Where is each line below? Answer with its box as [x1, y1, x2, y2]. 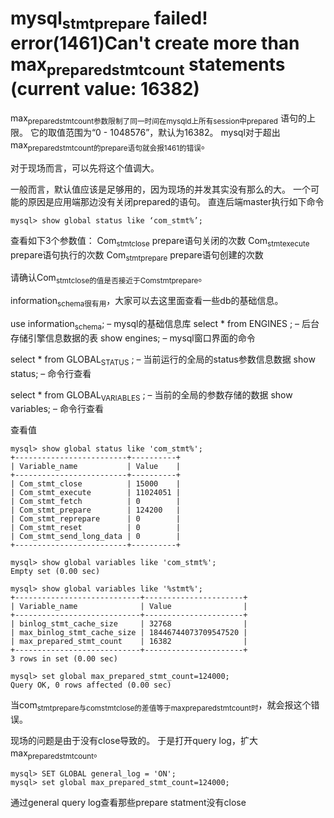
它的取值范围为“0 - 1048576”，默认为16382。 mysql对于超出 [29, 126, 281, 138]
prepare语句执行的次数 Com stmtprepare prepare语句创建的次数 [10, 248, 264, 263]
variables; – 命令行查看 [10, 403, 104, 415]
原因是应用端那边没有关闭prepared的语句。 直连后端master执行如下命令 [27, 195, 325, 207]
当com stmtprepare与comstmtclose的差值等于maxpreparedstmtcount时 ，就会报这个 [10, 699, 312, 714]
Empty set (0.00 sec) [10, 567, 101, 577]
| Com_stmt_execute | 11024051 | [10, 488, 182, 498]
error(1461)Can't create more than [10, 32, 300, 54]
